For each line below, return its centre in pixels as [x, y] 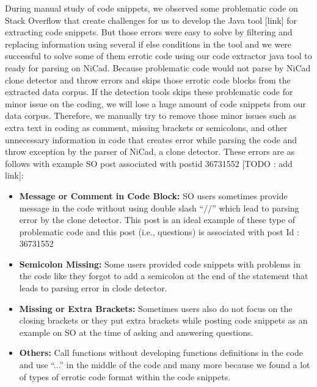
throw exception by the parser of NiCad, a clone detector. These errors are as [150, 151]
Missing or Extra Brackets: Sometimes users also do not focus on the [156, 308]
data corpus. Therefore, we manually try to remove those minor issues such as [151, 115]
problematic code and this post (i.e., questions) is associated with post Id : [159, 231]
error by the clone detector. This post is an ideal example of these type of [157, 220]
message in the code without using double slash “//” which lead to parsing [159, 208]
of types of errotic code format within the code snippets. [125, 376]
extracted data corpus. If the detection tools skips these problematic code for [149, 92]
